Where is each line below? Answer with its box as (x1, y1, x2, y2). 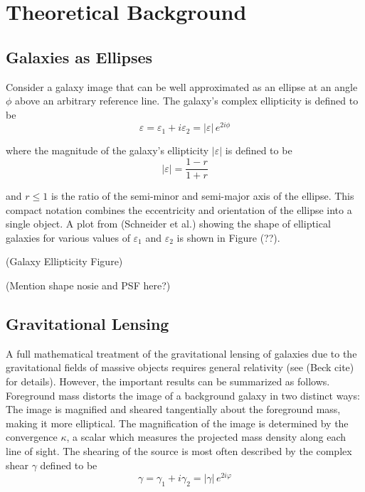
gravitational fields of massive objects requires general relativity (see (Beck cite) (6, 360, 354, 375)
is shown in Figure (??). (176, 230, 280, 245)
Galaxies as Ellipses (6, 46, 153, 68)
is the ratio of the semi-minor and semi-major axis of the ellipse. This (51, 188, 354, 203)
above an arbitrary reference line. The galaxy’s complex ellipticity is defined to (15, 93, 359, 108)
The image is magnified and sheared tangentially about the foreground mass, (6, 402, 341, 417)
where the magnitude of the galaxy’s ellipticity (6, 143, 209, 158)
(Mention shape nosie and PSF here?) (6, 278, 171, 293)
